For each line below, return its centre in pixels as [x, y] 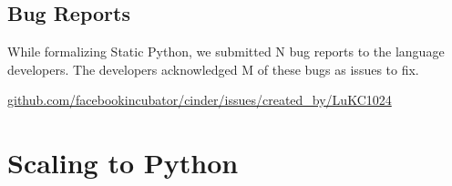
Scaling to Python [123, 163]
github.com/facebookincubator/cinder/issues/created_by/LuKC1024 [200, 100]
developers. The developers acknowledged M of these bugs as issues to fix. [213, 69]
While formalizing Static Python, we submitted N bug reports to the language [226, 52]
